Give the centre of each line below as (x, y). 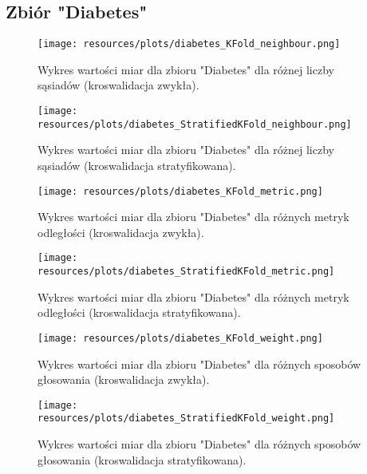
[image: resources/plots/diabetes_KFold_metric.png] (180, 191)
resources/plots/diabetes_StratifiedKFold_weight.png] (186, 419)
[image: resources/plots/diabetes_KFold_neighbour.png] (189, 44)
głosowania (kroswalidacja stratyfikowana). (142, 459)
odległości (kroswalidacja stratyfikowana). (139, 312)
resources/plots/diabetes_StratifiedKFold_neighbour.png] (195, 124)
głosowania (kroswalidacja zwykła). (124, 379)
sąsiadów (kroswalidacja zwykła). (118, 85)
